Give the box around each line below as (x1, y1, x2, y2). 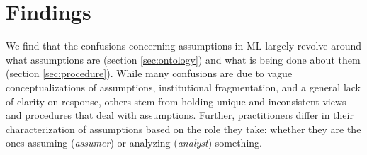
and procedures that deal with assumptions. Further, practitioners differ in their (6, 108, 354, 122)
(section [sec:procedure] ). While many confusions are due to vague (6, 66, 293, 81)
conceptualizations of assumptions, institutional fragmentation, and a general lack (6, 79, 361, 94)
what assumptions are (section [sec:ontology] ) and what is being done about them (6, 52, 361, 67)
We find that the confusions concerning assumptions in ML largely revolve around (6, 38, 362, 53)
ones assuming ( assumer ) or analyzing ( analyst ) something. (6, 135, 262, 150)
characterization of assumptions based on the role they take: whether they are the (6, 121, 361, 136)
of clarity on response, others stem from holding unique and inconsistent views (6, 93, 346, 108)
